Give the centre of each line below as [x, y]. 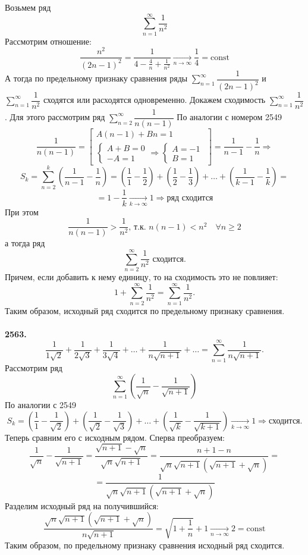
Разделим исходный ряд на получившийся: [82, 505]
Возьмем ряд [28, 7]
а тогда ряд [25, 243]
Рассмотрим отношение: [48, 41]
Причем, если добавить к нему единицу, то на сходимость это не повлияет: [142, 276]
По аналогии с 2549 [41, 405]
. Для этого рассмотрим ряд [55, 117]
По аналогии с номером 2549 [229, 117]
